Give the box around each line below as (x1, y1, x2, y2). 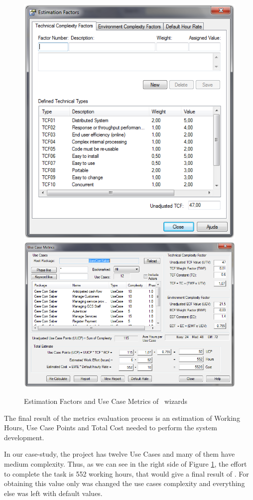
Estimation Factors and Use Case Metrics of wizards (24, 395, 187, 406)
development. (4, 432, 44, 442)
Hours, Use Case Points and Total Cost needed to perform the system (4, 422, 217, 433)
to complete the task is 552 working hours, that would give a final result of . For (4, 468, 249, 479)
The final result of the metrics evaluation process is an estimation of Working (4, 412, 240, 423)
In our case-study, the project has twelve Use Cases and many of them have (4, 449, 235, 459)
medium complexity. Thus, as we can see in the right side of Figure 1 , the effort (4, 458, 247, 469)
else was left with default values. (4, 488, 103, 498)
